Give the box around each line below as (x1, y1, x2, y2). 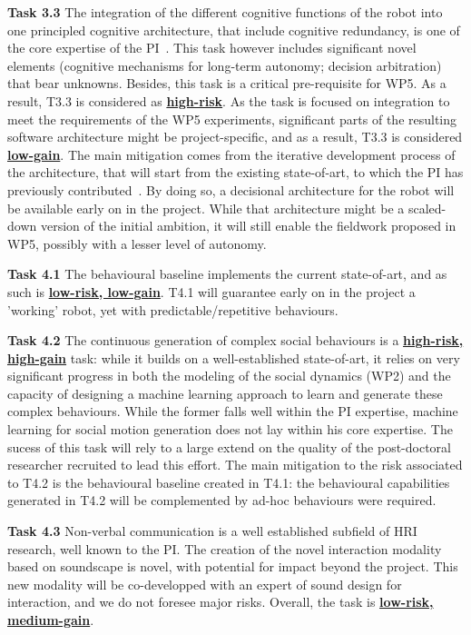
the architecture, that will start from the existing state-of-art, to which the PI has (7, 163, 464, 182)
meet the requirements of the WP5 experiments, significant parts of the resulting (7, 109, 457, 128)
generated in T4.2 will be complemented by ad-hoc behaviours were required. (7, 491, 437, 510)
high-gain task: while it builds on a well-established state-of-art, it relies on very (7, 348, 460, 367)
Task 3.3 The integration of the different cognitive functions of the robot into (7, 3, 443, 21)
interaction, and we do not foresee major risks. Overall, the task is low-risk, (7, 592, 434, 611)
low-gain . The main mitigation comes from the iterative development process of (7, 144, 456, 164)
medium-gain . (7, 610, 94, 629)
